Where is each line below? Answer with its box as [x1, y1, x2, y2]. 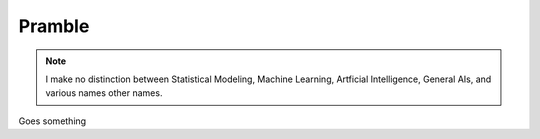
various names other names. [45, 87, 163, 99]
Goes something [18, 115, 87, 127]
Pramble [18, 15, 90, 37]
